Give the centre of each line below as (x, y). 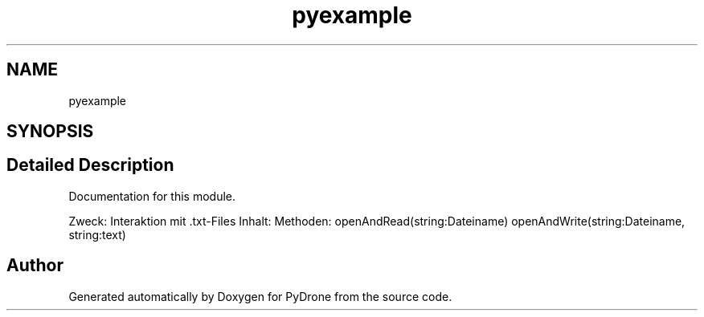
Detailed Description (90, 165)
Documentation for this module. (152, 196)
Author (35, 266)
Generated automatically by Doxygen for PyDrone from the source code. (260, 296)
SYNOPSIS (50, 132)
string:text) (97, 234)
